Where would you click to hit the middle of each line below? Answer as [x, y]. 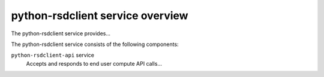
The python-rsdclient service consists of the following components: [95, 44]
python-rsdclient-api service [52, 55]
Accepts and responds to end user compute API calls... [94, 63]
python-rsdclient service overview [100, 16]
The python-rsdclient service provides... [61, 33]
